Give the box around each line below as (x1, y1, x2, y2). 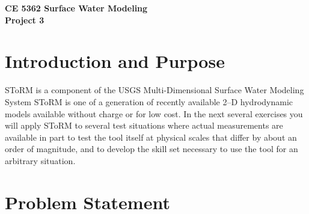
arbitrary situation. (5, 154, 76, 167)
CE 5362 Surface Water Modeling (5, 2, 148, 14)
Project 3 (5, 13, 44, 26)
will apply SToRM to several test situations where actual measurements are (5, 119, 283, 132)
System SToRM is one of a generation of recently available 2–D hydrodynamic (5, 95, 293, 108)
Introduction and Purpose (5, 49, 225, 73)
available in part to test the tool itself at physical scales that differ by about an (5, 130, 297, 143)
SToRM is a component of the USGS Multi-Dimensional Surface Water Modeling (5, 84, 304, 96)
